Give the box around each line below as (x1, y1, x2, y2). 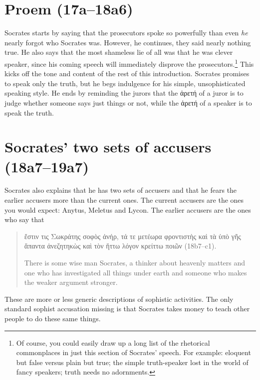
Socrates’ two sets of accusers (4, 136, 212, 157)
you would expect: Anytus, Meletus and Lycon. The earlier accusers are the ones (4, 204, 251, 215)
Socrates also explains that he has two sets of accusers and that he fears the (4, 185, 237, 195)
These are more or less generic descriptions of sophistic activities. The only (4, 293, 234, 304)
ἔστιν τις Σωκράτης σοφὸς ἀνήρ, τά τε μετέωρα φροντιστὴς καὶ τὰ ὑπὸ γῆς (24, 231, 241, 241)
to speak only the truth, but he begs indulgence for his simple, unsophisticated (4, 78, 246, 88)
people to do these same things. (4, 313, 101, 323)
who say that (4, 214, 44, 225)
